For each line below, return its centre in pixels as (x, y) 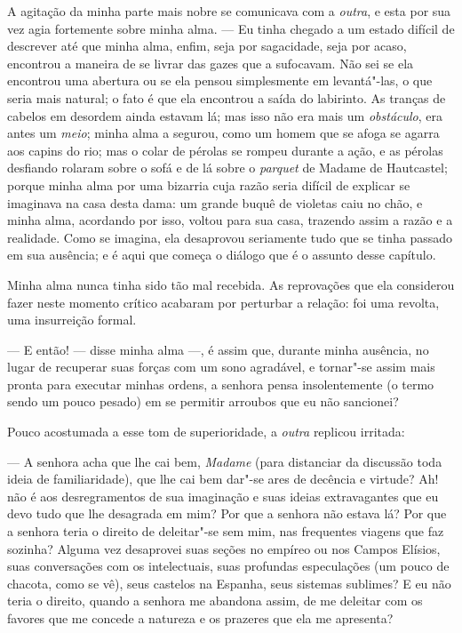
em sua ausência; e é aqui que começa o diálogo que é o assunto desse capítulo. (222, 255)
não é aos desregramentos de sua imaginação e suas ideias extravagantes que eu (223, 496)
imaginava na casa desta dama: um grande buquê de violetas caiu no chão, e (215, 202)
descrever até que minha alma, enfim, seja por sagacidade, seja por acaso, (207, 46)
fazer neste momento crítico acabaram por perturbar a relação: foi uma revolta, (223, 302)
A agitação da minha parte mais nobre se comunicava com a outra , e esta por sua (229, 11)
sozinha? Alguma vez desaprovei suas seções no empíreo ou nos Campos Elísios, (224, 548)
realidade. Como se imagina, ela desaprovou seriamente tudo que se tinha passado (230, 237)
